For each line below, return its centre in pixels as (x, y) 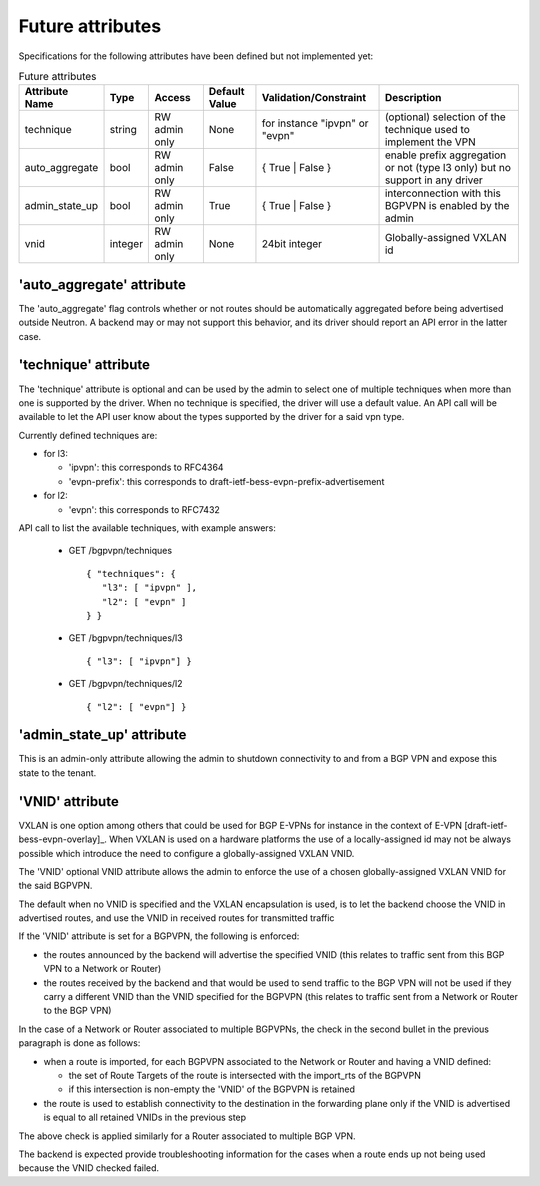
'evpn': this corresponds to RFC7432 (144, 509)
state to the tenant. (57, 772)
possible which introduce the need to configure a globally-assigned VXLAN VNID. (186, 853)
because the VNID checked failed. (89, 1168)
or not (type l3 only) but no (448, 168)
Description (413, 98)
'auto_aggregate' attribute (102, 284)
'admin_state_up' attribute (102, 735)
